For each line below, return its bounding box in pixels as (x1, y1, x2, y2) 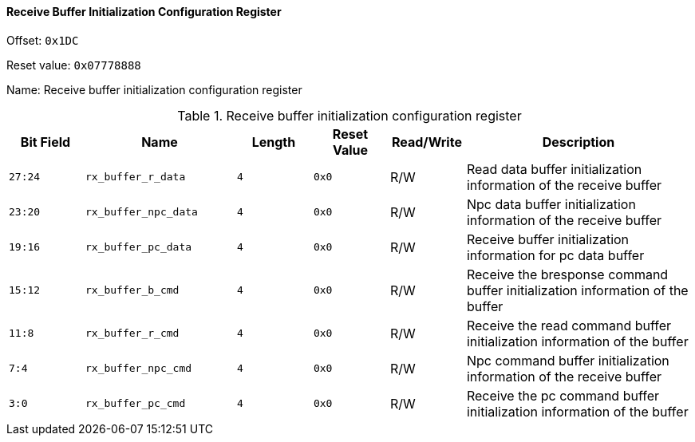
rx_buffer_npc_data (85, 206, 198, 219)
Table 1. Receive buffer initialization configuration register (177, 107, 522, 124)
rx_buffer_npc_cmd (85, 362, 192, 375)
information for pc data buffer (466, 247, 645, 263)
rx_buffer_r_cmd (85, 327, 180, 340)
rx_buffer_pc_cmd (85, 397, 186, 410)
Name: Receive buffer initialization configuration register (6, 82, 302, 97)
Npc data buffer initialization (466, 195, 636, 212)
